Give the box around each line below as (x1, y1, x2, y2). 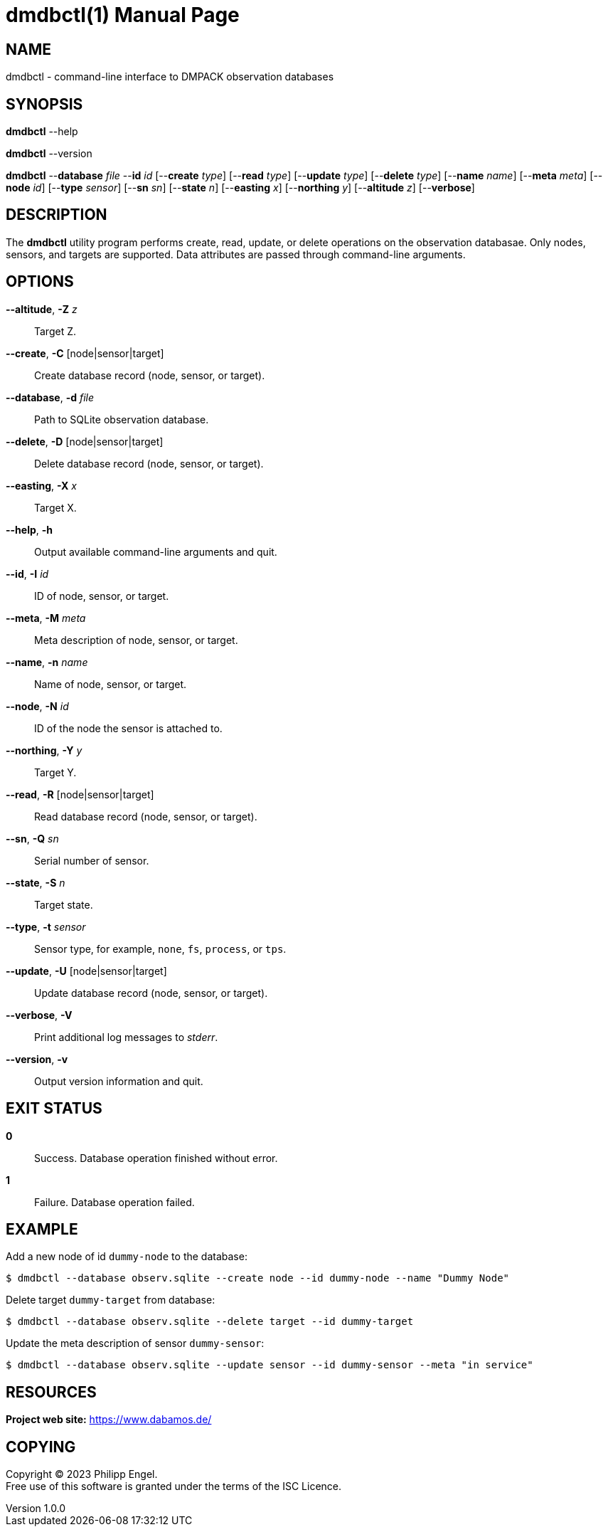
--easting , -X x (6, 479, 77, 492)
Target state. (34, 898, 93, 911)
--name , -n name (6, 655, 88, 668)
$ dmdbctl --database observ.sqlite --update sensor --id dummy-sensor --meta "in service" (6, 1359, 533, 1371)
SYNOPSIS (6, 95, 83, 113)
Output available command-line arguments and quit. (34, 545, 277, 558)
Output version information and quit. (34, 1074, 203, 1087)
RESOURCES (6, 1383, 97, 1401)
